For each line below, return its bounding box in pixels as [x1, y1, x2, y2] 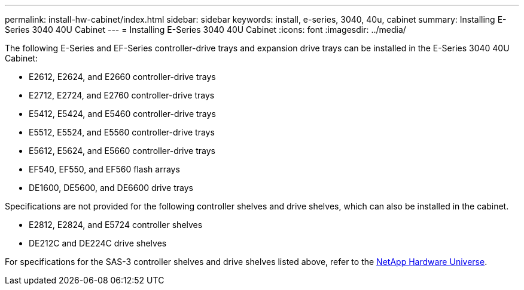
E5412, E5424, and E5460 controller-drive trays [29, 109, 216, 119]
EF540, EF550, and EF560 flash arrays [29, 164, 180, 174]
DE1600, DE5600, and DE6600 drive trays [29, 183, 193, 193]
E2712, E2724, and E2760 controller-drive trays [29, 90, 215, 100]
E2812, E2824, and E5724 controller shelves [29, 220, 203, 230]
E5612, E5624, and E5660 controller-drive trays [29, 146, 215, 156]
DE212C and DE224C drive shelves [29, 238, 167, 248]
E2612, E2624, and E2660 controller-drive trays [29, 72, 216, 82]
